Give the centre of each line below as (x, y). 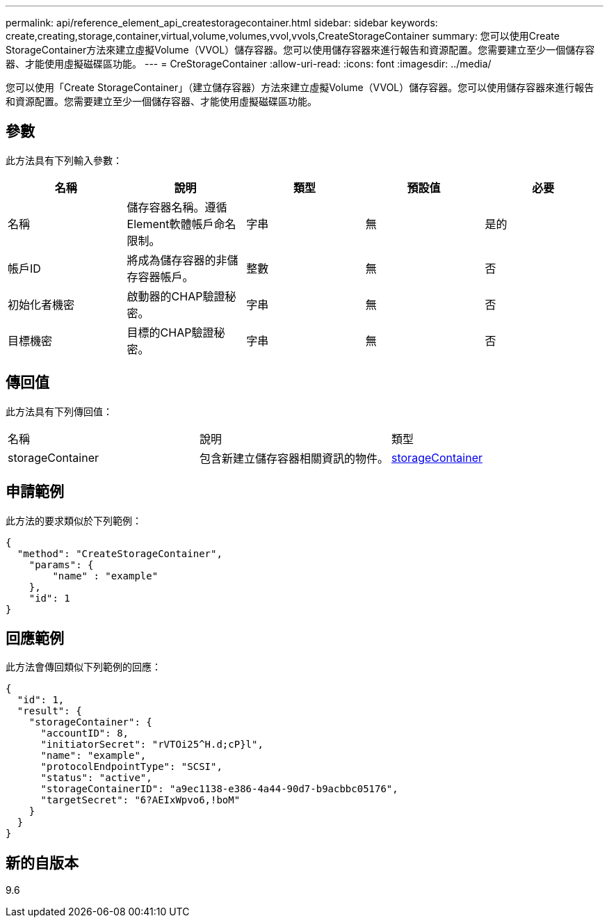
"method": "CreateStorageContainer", (120, 553)
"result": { (49, 711)
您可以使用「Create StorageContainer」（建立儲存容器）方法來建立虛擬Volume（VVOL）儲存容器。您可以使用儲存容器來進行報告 (300, 87)
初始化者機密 (41, 304)
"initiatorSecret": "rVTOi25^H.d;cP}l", (152, 745)
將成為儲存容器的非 (177, 260)
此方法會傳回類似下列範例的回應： (83, 667)
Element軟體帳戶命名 (181, 224)
